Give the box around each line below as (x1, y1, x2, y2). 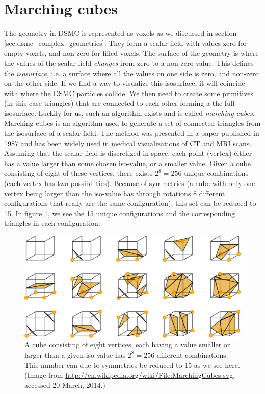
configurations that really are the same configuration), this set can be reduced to (4, 198, 256, 208)
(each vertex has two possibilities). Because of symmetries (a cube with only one (4, 178, 255, 189)
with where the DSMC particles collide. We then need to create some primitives (4, 87, 253, 98)
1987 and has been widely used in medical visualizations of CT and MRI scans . (4, 137, 252, 148)
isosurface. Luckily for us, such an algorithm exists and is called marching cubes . (4, 107, 255, 118)
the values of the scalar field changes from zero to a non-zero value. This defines (4, 57, 254, 68)
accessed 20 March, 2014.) (24, 379, 105, 390)
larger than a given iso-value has (24, 349, 126, 360)
